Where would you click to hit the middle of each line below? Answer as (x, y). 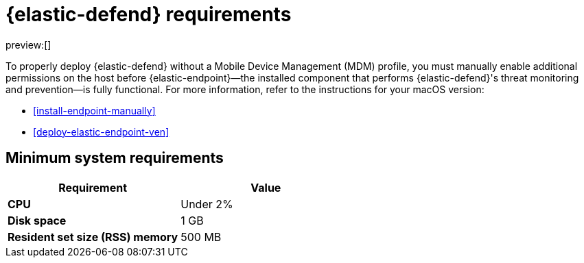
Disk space (37, 220)
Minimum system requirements (115, 158)
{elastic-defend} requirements (149, 14)
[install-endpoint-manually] (94, 110)
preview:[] (28, 45)
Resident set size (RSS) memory (93, 237)
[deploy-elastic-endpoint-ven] (101, 131)
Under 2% (207, 204)
